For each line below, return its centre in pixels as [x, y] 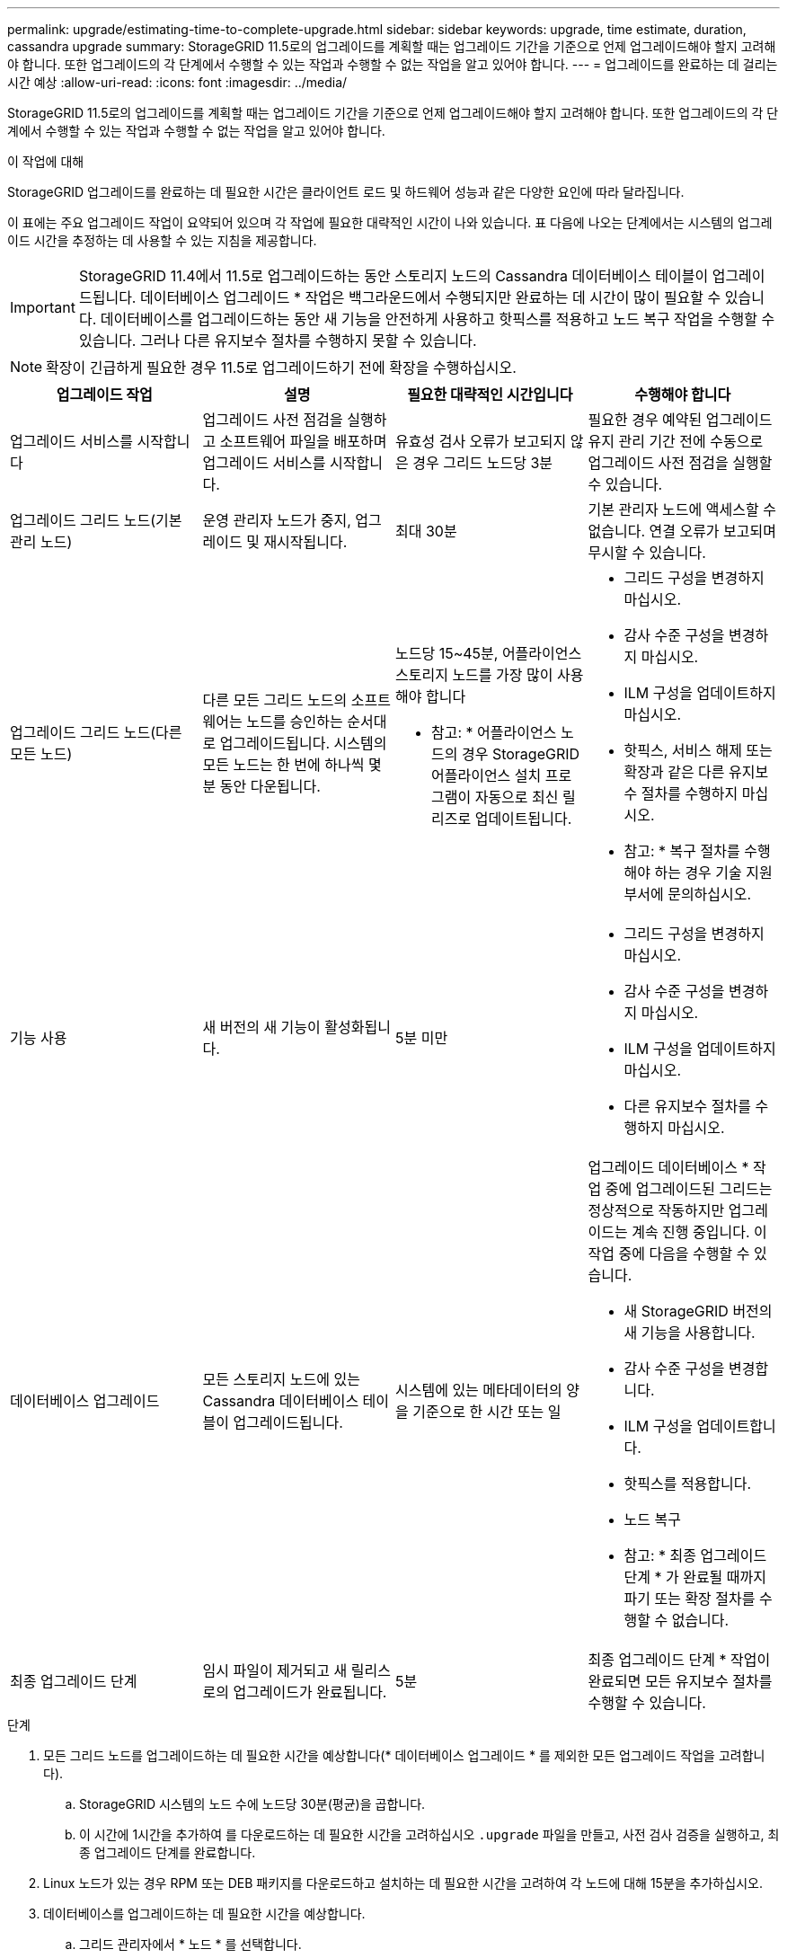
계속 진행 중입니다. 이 [699, 1232]
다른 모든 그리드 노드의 [275, 700]
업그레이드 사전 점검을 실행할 [680, 463]
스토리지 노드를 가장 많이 [474, 675]
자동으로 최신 [517, 797]
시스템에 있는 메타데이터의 [479, 1390]
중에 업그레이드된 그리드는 [689, 1189]
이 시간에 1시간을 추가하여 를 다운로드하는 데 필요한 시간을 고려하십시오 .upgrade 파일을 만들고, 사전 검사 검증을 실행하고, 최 [429, 1834]
